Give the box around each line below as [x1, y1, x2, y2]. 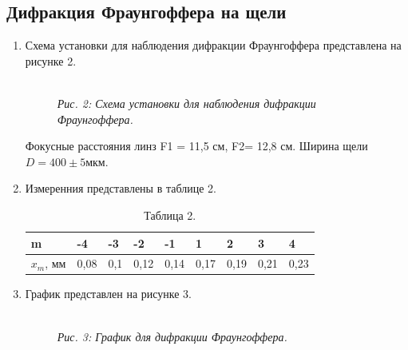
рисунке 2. [25, 52, 77, 69]
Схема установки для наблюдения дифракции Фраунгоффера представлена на [25, 37, 402, 54]
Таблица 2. [144, 206, 196, 223]
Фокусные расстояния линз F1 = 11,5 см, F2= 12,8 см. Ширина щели [25, 137, 368, 154]
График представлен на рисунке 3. [25, 285, 192, 302]
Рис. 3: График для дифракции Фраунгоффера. [57, 328, 287, 344]
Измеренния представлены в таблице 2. [25, 180, 216, 197]
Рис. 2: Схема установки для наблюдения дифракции [57, 94, 316, 111]
